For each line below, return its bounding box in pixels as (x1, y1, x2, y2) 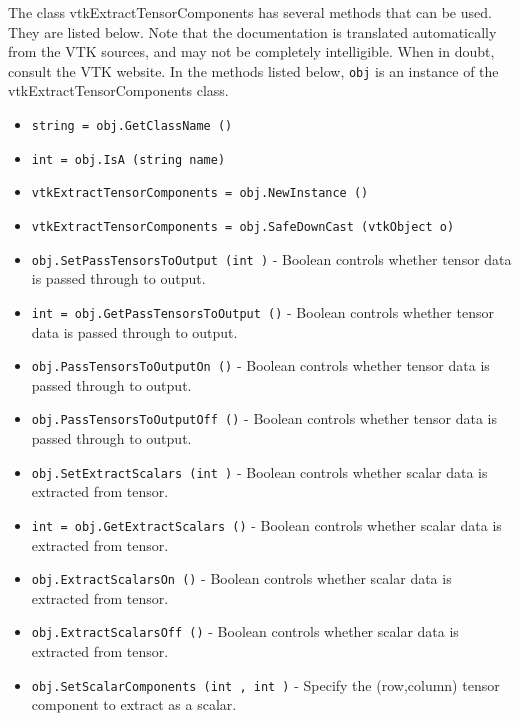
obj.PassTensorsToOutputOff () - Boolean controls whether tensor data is (31, 408, 497, 429)
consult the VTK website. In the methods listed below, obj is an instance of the (8, 60, 499, 81)
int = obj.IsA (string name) (31, 152, 226, 167)
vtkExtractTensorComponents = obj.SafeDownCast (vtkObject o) (31, 220, 455, 234)
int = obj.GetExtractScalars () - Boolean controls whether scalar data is (31, 514, 502, 535)
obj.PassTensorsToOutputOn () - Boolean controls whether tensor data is (31, 355, 490, 376)
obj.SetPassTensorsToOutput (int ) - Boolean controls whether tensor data (31, 248, 512, 269)
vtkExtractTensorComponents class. (8, 80, 229, 101)
